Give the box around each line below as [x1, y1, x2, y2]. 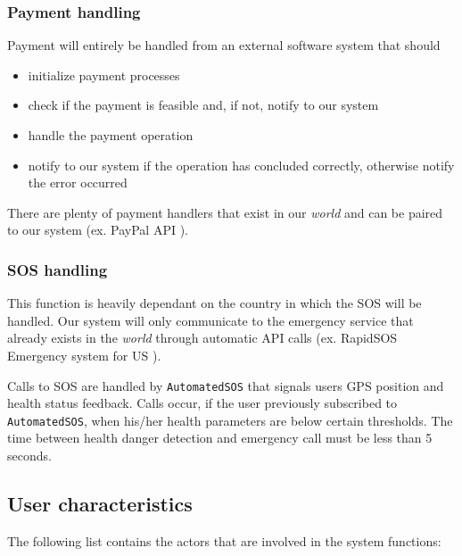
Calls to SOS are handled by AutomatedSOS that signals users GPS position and [7, 376, 444, 394]
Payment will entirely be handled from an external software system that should [7, 36, 441, 54]
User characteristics [7, 490, 193, 518]
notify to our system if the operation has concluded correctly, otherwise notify [28, 155, 455, 174]
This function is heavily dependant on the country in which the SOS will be [7, 294, 422, 312]
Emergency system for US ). [7, 345, 161, 364]
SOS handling [7, 258, 108, 280]
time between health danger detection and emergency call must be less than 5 [7, 428, 433, 447]
